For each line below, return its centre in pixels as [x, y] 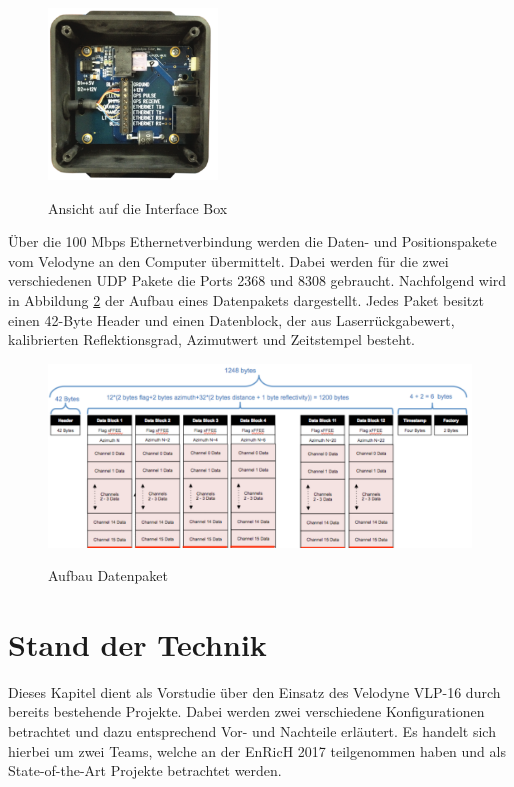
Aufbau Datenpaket [108, 575]
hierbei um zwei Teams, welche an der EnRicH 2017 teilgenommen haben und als [257, 750]
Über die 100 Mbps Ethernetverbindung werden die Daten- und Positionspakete [252, 241]
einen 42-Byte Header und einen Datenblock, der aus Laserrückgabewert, [231, 319]
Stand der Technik [137, 643]
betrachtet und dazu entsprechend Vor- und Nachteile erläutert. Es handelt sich [252, 731]
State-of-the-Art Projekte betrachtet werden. [145, 770]
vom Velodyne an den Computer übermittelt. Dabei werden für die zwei [228, 260]
